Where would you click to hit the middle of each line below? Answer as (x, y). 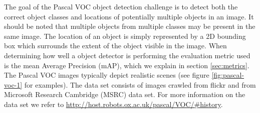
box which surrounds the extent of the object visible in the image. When (115, 46)
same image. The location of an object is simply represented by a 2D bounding (125, 36)
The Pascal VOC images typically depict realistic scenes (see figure (107, 75)
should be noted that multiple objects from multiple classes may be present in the (130, 26)
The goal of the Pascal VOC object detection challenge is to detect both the (121, 6)
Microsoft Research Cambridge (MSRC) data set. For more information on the (125, 94)
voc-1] (13, 84)
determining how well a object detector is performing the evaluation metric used (127, 55)
